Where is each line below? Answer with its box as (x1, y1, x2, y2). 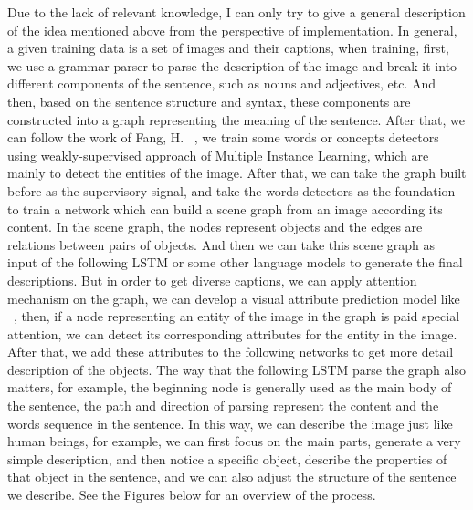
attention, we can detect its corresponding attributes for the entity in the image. (7, 324, 457, 343)
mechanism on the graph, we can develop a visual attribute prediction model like (7, 288, 460, 307)
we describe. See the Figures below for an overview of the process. (7, 485, 376, 505)
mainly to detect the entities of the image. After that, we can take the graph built (7, 163, 467, 182)
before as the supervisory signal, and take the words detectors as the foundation (7, 181, 456, 200)
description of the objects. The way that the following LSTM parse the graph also (7, 359, 466, 379)
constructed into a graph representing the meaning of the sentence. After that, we (7, 109, 465, 129)
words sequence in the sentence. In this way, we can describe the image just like (7, 413, 453, 432)
